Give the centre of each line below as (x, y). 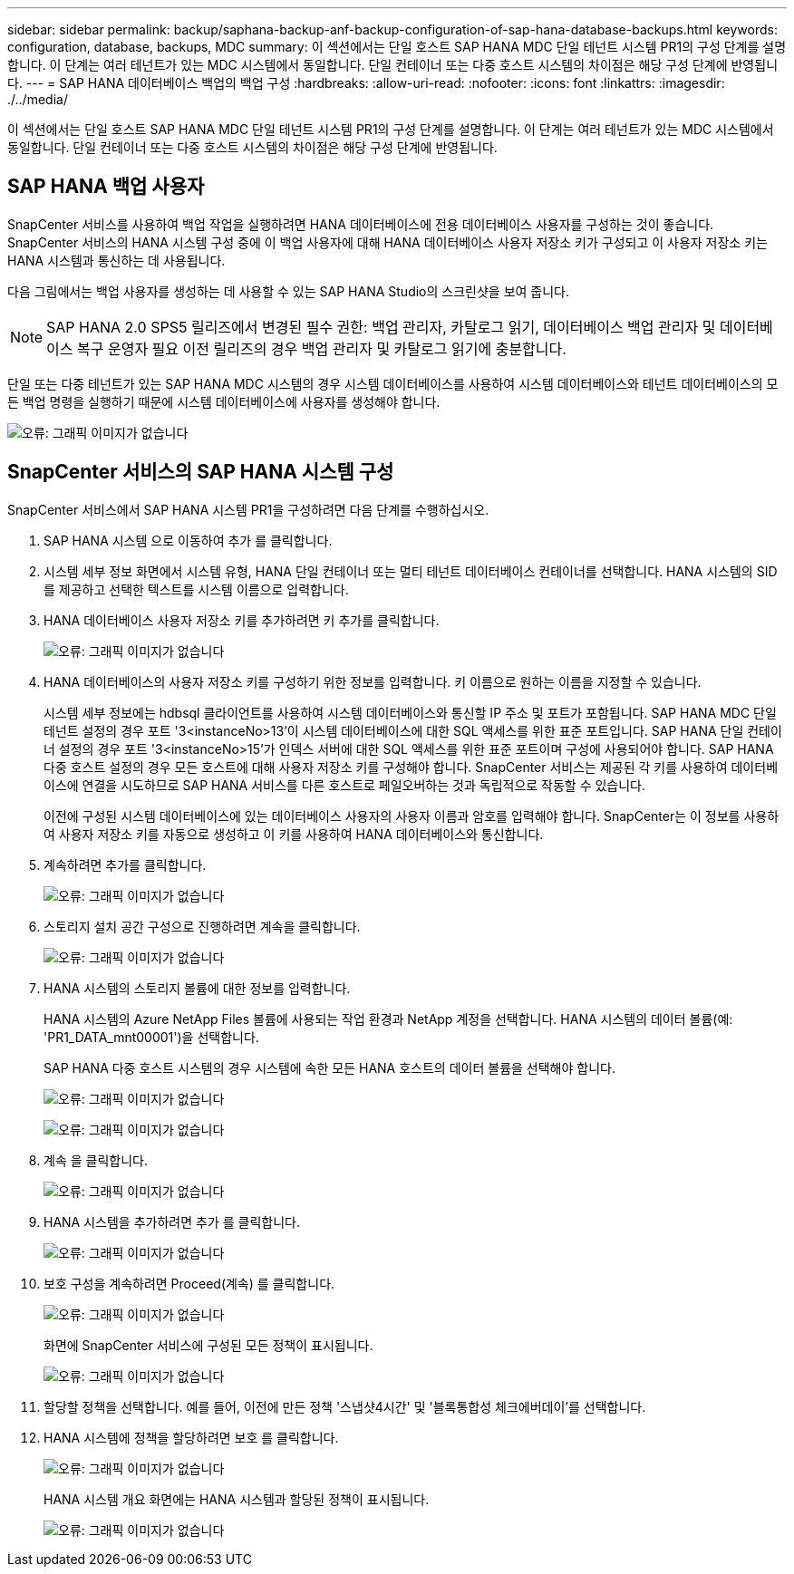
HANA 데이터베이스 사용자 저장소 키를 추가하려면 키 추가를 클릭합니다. (242, 620)
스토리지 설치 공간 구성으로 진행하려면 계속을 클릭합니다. (202, 926)
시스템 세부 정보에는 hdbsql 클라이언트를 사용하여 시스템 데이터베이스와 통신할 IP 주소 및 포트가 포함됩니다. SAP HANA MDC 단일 (410, 712)
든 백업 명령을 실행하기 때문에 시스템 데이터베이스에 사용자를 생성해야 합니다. (224, 401)
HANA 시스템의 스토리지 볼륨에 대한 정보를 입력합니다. (197, 988)
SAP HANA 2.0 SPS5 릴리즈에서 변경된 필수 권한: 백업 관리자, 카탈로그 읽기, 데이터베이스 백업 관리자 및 (381, 327)
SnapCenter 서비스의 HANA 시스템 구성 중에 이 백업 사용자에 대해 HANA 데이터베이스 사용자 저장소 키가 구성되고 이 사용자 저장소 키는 (387, 242)
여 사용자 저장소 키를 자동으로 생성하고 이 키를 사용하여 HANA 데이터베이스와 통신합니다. (294, 834)
